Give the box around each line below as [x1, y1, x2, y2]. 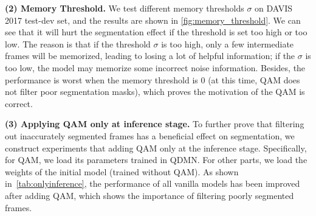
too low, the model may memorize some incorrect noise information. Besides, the [5, 61, 306, 74]
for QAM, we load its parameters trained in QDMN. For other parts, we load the [5, 153, 307, 166]
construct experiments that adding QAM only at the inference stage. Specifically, [5, 141, 307, 154]
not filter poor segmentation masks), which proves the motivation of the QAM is [5, 85, 305, 98]
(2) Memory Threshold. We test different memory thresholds [5, 2, 244, 14]
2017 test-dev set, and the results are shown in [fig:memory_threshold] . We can [5, 13, 301, 26]
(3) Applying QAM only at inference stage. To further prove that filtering [5, 117, 304, 130]
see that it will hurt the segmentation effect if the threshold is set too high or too [5, 26, 307, 38]
